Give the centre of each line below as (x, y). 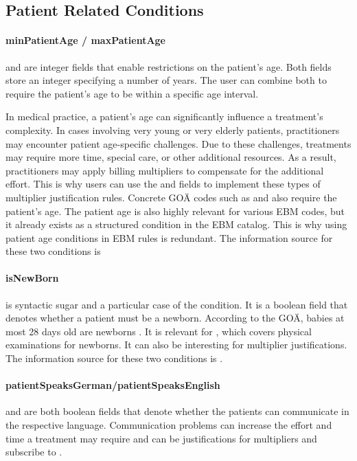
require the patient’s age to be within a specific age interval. (132, 93)
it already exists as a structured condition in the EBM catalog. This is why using (176, 224)
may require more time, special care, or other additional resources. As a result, (171, 157)
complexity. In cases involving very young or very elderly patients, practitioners (173, 130)
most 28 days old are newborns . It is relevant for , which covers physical (159, 331)
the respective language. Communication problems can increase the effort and (169, 425)
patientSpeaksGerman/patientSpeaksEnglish (113, 385)
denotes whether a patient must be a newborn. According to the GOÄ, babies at (175, 318)
